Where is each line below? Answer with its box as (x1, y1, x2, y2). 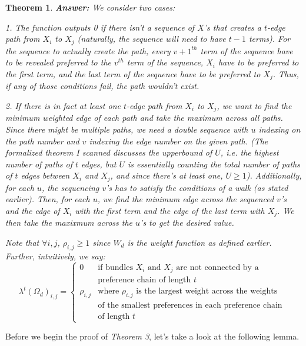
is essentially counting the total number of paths (128, 157, 300, 170)
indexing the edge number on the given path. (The (89, 134, 268, 147)
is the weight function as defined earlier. (127, 236, 272, 248)
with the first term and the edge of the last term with (75, 204, 265, 216)
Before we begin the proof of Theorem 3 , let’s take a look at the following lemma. (5, 330, 300, 342)
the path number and (5, 134, 79, 147)
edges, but (81, 157, 117, 170)
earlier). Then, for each (5, 193, 90, 205)
